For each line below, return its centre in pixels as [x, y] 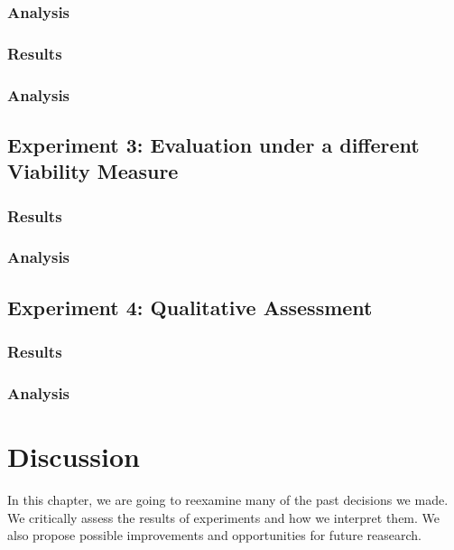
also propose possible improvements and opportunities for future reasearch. [214, 535]
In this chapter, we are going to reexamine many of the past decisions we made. [228, 499]
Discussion [74, 457]
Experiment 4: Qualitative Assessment [190, 307]
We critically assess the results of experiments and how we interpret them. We [224, 517]
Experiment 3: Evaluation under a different [213, 144]
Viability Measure [93, 171]
